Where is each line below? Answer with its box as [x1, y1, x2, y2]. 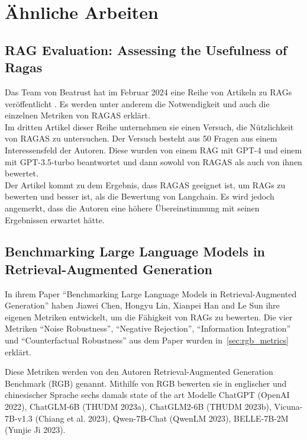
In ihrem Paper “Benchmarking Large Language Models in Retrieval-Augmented [5, 287, 297, 300]
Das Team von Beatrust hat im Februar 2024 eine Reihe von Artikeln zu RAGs [5, 85, 292, 98]
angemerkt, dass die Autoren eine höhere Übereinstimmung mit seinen [5, 201, 260, 214]
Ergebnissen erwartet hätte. [5, 213, 105, 226]
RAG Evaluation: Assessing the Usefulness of [5, 40, 287, 59]
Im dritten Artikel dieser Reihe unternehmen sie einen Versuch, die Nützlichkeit [5, 120, 294, 133]
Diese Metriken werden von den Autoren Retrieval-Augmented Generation [5, 365, 273, 378]
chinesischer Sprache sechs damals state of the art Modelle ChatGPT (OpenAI [5, 388, 290, 401]
